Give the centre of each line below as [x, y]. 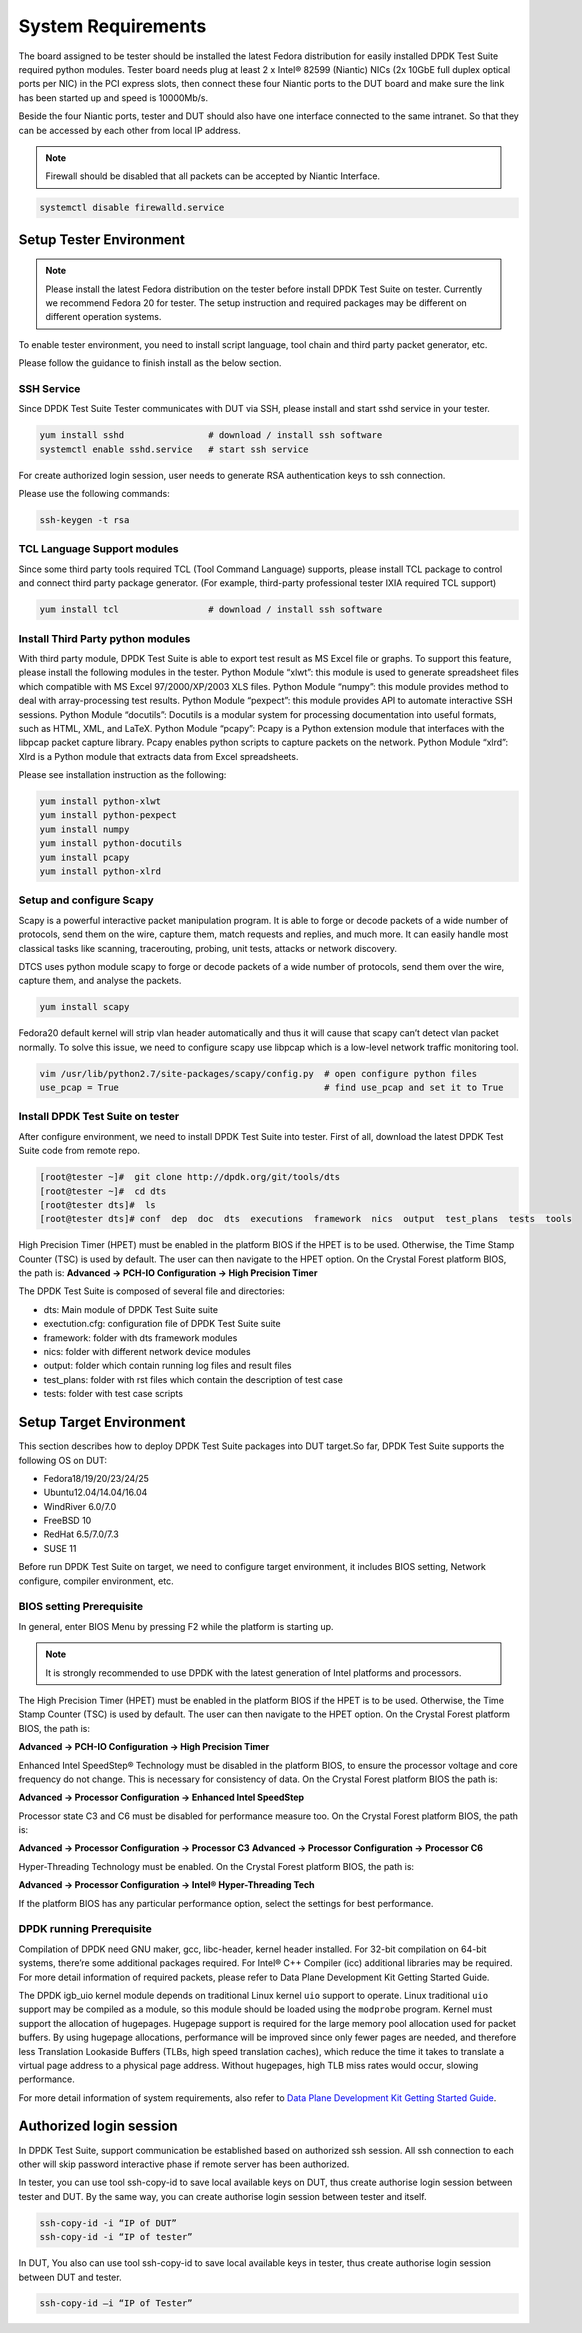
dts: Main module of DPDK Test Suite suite [131, 1309]
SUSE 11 [60, 1548]
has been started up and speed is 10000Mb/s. [113, 97]
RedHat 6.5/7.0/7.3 [81, 1534]
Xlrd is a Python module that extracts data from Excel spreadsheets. [158, 756]
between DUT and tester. [70, 2277]
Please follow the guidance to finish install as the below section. [150, 363]
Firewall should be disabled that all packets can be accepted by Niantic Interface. [212, 176]
